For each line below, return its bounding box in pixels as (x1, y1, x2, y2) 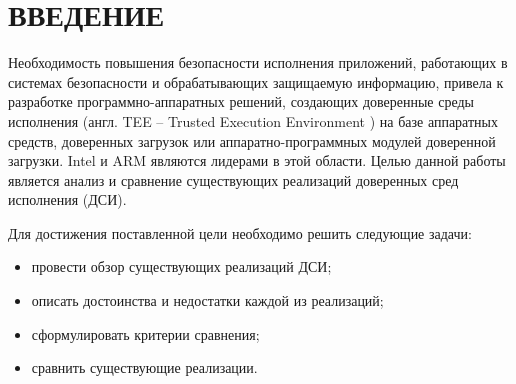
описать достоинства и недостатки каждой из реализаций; (31, 290, 384, 311)
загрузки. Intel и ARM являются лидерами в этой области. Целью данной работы (8, 150, 506, 171)
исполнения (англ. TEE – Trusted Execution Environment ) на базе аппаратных (8, 110, 498, 131)
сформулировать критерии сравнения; (31, 323, 260, 344)
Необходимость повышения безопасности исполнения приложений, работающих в (8, 52, 508, 73)
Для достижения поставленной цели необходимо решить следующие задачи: (8, 222, 472, 243)
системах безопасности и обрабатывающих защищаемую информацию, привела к (8, 71, 504, 92)
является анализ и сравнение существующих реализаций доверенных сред (8, 169, 459, 190)
